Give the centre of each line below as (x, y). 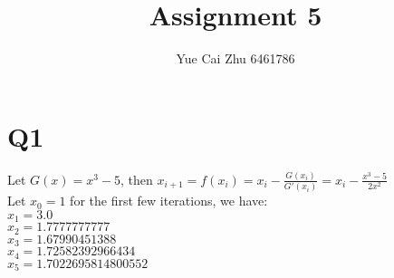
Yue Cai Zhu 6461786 (235, 58)
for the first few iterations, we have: (169, 201)
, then (137, 179)
